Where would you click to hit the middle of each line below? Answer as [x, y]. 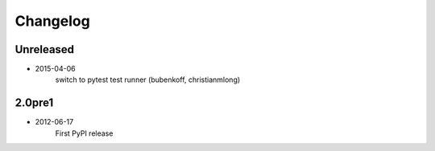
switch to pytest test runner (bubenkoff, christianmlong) [148, 80]
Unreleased [45, 49]
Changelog [52, 21]
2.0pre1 [34, 103]
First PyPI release [84, 133]
